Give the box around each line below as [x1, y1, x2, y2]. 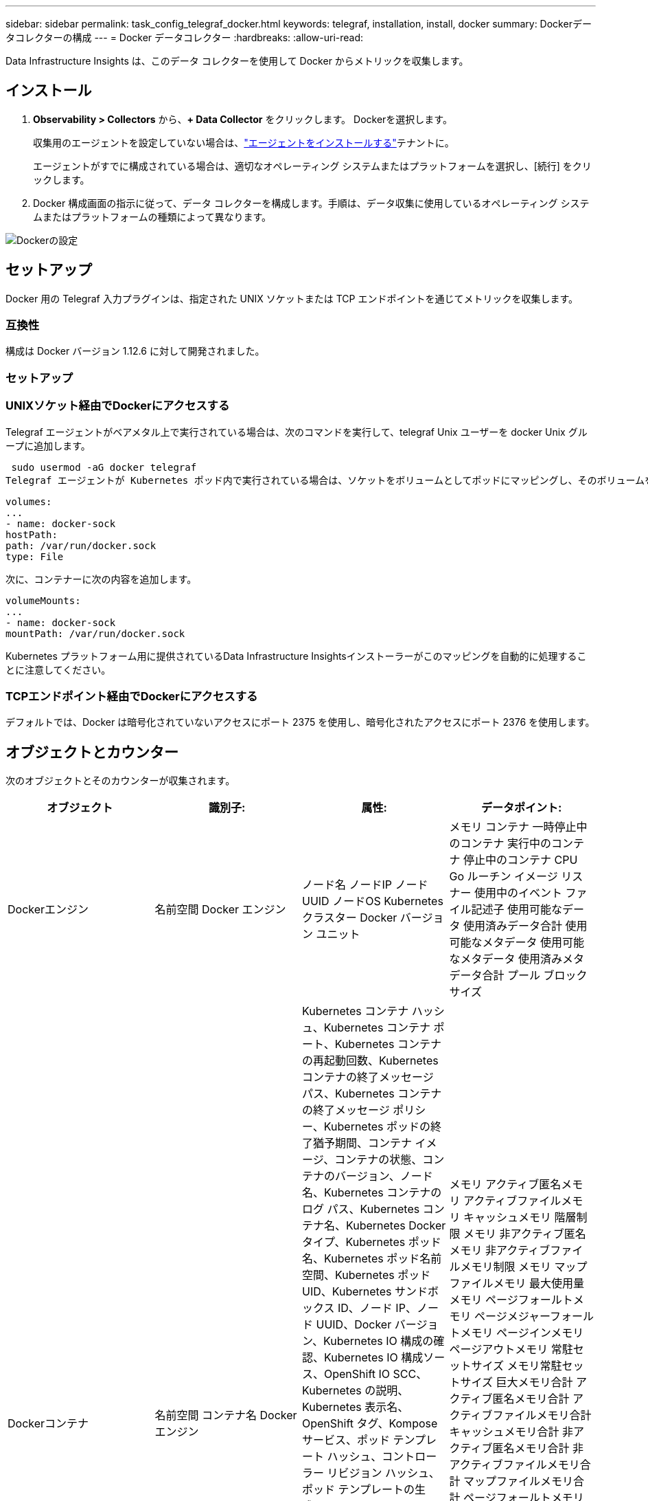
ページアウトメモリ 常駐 [449, 1342, 573, 1357]
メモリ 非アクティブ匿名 [463, 1227, 586, 1241]
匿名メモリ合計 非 [492, 1441, 584, 1456]
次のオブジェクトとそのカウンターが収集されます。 [5, 775, 235, 787]
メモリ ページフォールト [449, 1293, 573, 1307]
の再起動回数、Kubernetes [302, 1054, 439, 1068]
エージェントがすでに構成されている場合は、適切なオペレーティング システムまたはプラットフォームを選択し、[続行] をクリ [33, 159, 592, 172]
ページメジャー [474, 1309, 550, 1324]
